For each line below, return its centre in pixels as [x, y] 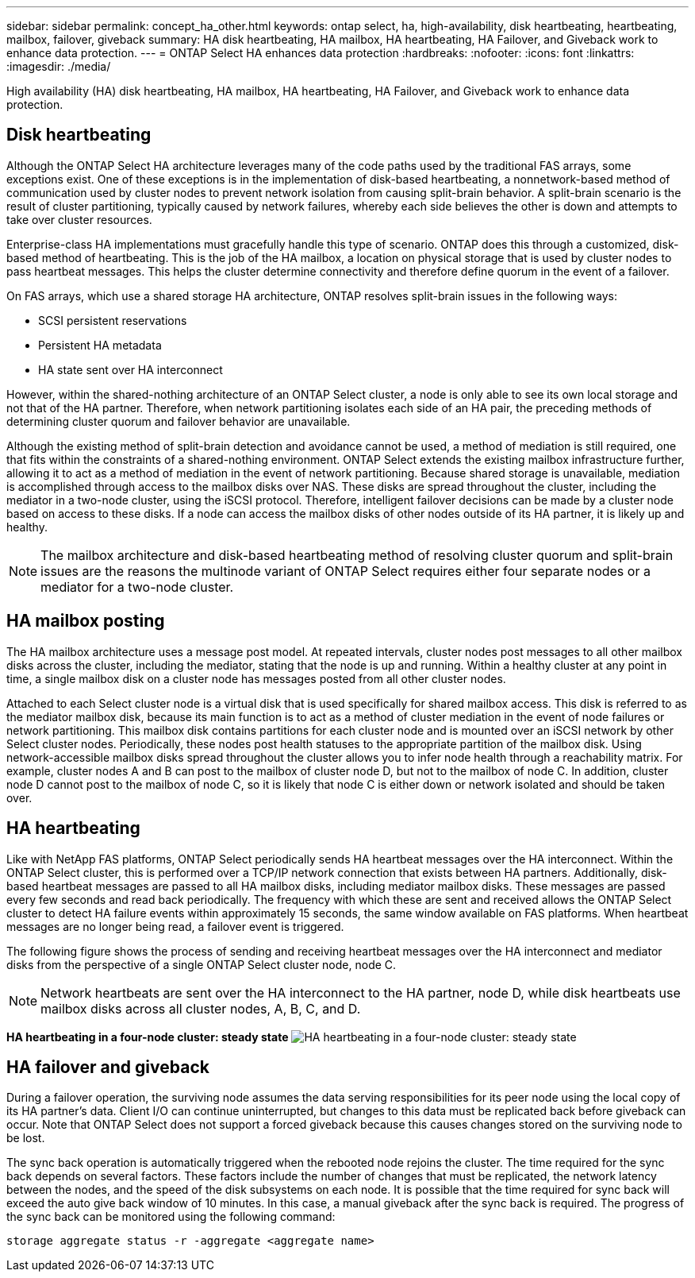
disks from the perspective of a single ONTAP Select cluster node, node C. [202, 964]
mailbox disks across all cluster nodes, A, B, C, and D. [201, 1008]
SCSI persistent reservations [113, 320]
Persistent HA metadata [100, 345]
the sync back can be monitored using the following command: [171, 1217]
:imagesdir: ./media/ [59, 66]
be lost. [26, 1138]
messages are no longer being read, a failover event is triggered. [175, 926]
